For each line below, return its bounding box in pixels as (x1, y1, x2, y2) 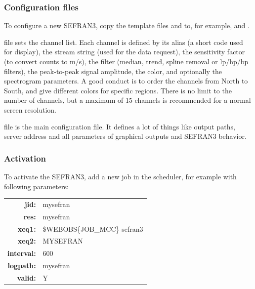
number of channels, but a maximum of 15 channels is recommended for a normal (4, 95, 251, 105)
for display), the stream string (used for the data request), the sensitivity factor (4, 46, 245, 57)
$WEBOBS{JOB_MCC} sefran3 (42, 223, 143, 234)
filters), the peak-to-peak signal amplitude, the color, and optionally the (4, 66, 222, 76)
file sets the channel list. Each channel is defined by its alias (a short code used (4, 37, 243, 47)
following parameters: (4, 181, 69, 191)
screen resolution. (4, 104, 57, 115)
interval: (7, 248, 36, 258)
